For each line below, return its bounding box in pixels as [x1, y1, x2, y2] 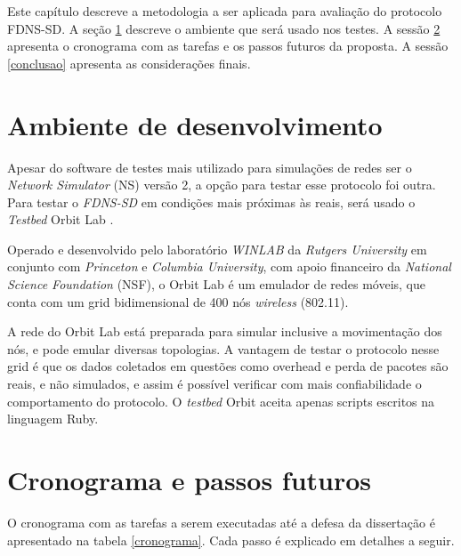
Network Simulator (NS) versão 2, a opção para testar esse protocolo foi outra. [7, 175, 436, 194]
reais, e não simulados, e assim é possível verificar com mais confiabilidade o [7, 375, 422, 393]
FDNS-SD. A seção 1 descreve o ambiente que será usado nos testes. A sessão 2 [7, 19, 441, 37]
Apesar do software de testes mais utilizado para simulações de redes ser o [7, 157, 412, 176]
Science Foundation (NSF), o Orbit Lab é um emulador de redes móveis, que [7, 275, 426, 294]
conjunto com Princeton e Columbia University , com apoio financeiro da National [7, 257, 451, 276]
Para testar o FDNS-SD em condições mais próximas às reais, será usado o [7, 192, 416, 211]
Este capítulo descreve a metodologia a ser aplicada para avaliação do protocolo [7, 2, 442, 20]
